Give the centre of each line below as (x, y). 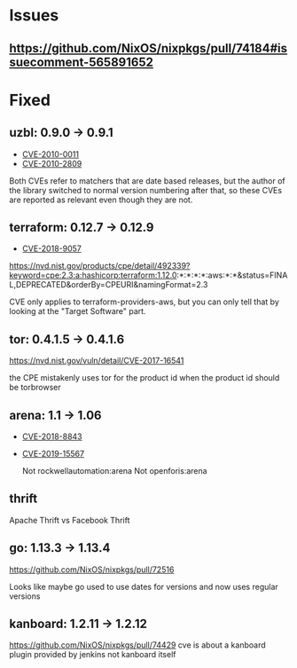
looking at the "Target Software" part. (78, 311)
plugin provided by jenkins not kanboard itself (93, 655)
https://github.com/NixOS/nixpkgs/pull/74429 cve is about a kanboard (137, 645)
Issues (34, 16)
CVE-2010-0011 (51, 154)
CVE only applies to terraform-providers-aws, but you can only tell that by (144, 302)
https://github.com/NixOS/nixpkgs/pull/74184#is (148, 48)
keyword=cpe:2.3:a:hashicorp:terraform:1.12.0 (93, 275)
